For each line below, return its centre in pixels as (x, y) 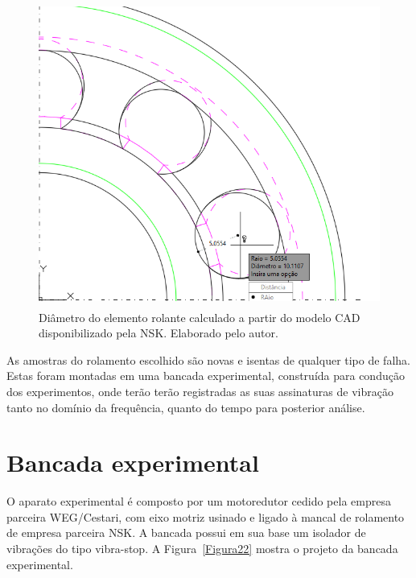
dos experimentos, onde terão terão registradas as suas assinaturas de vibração (200, 391)
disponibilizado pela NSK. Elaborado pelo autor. (159, 333)
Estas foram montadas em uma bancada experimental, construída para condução (206, 376)
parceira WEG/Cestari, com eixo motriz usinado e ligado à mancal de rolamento (206, 516)
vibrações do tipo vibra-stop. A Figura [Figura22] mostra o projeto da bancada (202, 548)
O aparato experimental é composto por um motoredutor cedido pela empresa (199, 501)
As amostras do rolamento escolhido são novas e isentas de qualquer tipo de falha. (208, 359)
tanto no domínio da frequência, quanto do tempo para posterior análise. (186, 407)
